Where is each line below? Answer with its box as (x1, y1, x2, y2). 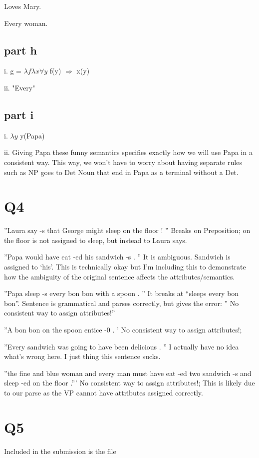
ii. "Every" (4, 82, 35, 92)
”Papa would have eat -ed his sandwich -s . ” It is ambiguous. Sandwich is (4, 251, 231, 262)
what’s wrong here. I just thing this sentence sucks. (4, 351, 161, 361)
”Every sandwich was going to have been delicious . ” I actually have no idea (4, 341, 239, 351)
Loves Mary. (4, 1, 41, 11)
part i (4, 106, 34, 122)
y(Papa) (20, 130, 45, 140)
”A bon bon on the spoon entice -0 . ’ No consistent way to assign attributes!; (4, 324, 242, 335)
